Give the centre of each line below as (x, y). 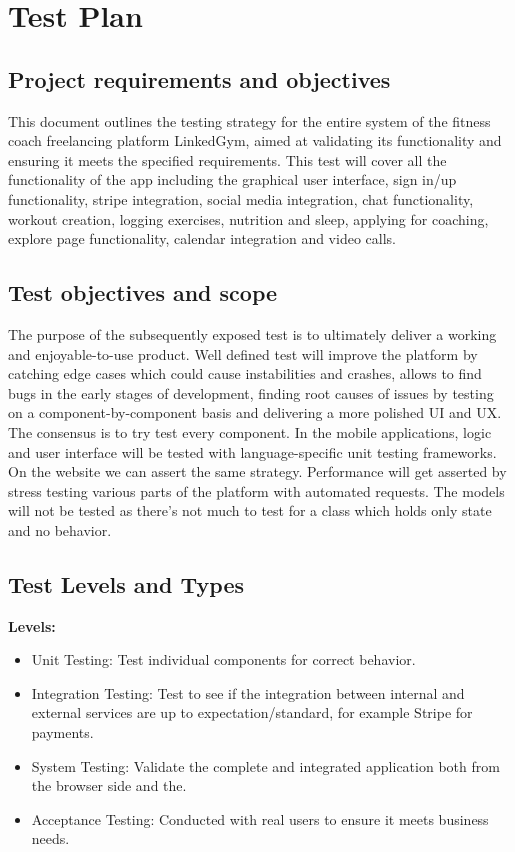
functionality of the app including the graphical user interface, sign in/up (232, 179)
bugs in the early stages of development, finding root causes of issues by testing (251, 392)
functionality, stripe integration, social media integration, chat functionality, (241, 198)
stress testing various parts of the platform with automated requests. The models (256, 490)
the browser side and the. (109, 785)
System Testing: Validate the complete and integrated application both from (265, 765)
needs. (50, 838)
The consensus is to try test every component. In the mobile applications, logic (250, 431)
